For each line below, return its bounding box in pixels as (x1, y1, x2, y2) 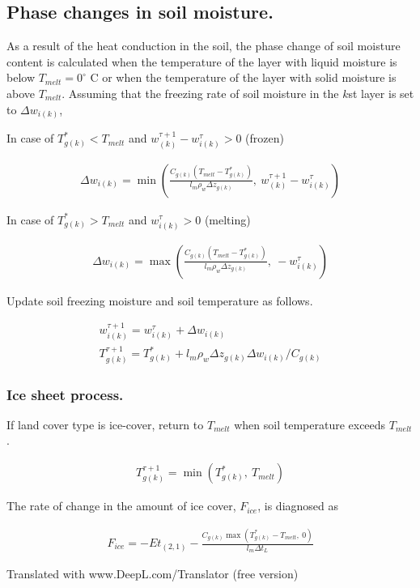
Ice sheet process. (6, 384, 124, 404)
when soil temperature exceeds (234, 415, 386, 432)
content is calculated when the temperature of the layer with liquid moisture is (6, 53, 397, 70)
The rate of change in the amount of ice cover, (6, 497, 236, 514)
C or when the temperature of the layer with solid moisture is (90, 69, 397, 86)
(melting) (204, 211, 251, 228)
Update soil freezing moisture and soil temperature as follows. (6, 292, 313, 309)
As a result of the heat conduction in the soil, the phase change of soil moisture (6, 37, 401, 54)
